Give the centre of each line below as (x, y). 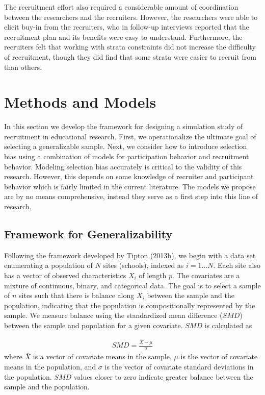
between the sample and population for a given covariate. (94, 325)
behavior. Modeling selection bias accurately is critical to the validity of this (123, 166)
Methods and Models (80, 102)
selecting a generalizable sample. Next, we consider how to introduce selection (126, 146)
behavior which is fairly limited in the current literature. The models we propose (130, 186)
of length (153, 275)
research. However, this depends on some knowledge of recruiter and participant (129, 176)
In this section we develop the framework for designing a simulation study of (124, 126)
